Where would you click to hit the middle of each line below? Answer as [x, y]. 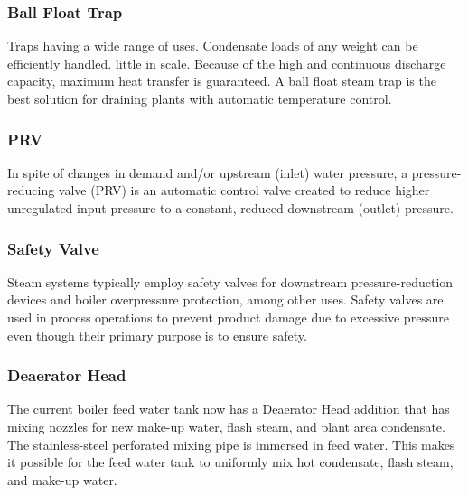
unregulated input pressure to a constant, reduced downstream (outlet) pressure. [230, 208]
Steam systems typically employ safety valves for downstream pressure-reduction [230, 281]
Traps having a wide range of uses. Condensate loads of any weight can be [213, 46]
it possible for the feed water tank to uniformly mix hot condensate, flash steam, [230, 462]
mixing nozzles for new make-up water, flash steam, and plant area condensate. [226, 426]
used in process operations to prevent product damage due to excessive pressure [228, 317]
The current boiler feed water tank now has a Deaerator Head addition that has [229, 409]
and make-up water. [62, 479]
